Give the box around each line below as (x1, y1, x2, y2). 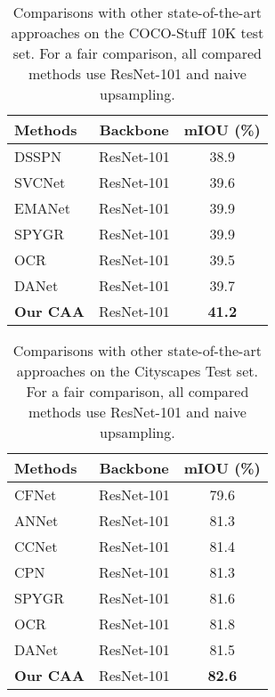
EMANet (14, 198, 70, 218)
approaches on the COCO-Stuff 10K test (11, 22, 264, 43)
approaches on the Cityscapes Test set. (16, 361, 258, 381)
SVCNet (14, 172, 66, 192)
